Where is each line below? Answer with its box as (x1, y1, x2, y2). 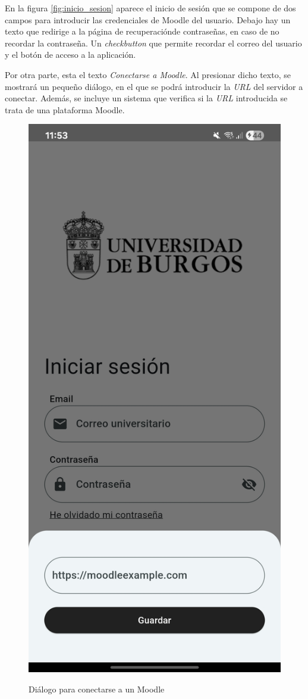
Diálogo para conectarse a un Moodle (29, 682, 165, 695)
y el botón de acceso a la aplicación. (5, 48, 136, 61)
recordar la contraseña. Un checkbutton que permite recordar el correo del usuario (5, 36, 302, 49)
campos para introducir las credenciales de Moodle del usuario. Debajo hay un (5, 13, 291, 26)
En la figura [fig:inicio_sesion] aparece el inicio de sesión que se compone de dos (5, 2, 296, 14)
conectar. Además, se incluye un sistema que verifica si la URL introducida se (5, 92, 288, 104)
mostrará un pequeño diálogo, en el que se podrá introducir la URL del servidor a (5, 80, 303, 92)
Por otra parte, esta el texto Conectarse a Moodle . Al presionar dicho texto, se (5, 68, 291, 80)
